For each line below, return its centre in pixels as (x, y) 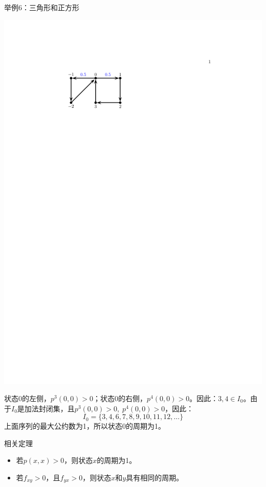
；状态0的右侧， (120, 398)
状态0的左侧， (27, 398)
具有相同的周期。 (155, 477)
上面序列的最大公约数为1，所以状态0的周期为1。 (85, 426)
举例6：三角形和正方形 (42, 7)
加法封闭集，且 (49, 408)
